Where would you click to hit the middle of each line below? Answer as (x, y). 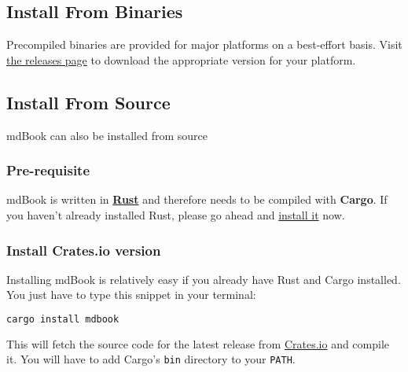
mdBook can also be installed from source (107, 135)
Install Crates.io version (84, 250)
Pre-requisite (48, 170)
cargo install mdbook (63, 319)
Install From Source (88, 102)
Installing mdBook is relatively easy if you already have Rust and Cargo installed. (204, 279)
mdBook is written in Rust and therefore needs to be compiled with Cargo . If (197, 199)
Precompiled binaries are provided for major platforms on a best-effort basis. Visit (204, 44)
